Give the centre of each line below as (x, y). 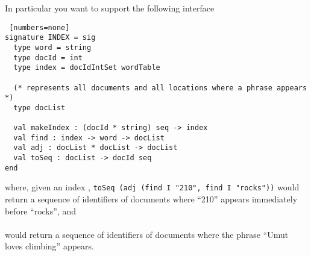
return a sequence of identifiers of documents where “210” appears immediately (151, 199)
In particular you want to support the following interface (110, 8)
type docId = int (48, 58)
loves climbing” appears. (49, 246)
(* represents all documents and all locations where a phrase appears (160, 88)
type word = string (52, 47)
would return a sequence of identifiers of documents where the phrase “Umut (147, 234)
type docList (39, 108)
